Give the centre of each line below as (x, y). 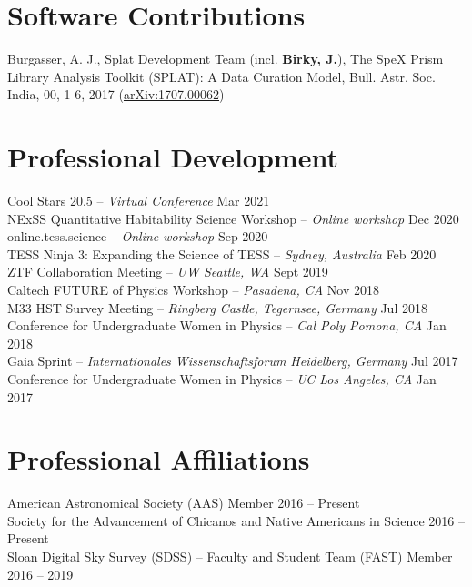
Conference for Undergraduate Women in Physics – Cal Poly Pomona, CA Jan (227, 325)
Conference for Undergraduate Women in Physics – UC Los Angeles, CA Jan (222, 378)
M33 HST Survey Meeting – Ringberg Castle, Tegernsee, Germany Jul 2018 (217, 307)
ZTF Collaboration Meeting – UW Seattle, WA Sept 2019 (168, 272)
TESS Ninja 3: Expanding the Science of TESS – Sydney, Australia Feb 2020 (222, 253)
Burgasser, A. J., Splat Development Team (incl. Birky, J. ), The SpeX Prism (226, 59)
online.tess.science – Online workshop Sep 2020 (138, 236)
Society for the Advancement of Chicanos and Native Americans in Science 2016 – (236, 520)
